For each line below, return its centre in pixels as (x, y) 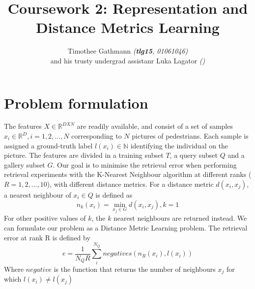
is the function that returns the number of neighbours (135, 269)
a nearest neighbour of (38, 195)
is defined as (114, 195)
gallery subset (25, 164)
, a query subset (194, 155)
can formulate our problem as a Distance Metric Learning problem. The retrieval (126, 228)
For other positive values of (45, 218)
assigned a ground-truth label (48, 145)
